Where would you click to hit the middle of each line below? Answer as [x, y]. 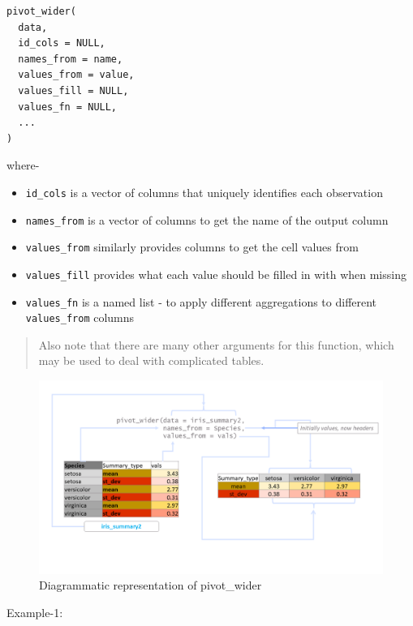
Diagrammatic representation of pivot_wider [151, 585]
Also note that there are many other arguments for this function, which [216, 344]
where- [23, 165]
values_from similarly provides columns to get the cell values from [192, 247]
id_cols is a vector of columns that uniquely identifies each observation [204, 192]
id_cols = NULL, [62, 43]
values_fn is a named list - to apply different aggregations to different [201, 301]
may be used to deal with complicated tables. [151, 360]
